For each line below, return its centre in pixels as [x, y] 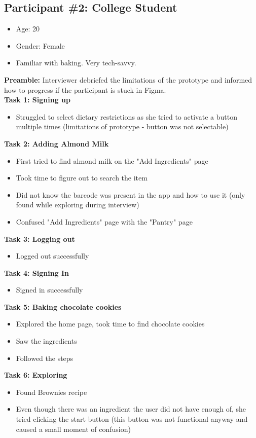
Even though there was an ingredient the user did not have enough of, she [131, 409]
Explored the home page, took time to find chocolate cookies [110, 324]
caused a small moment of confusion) [73, 429]
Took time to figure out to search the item [82, 178]
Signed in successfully [49, 290]
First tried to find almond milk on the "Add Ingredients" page [112, 160]
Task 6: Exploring [36, 375]
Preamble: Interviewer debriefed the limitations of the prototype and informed [128, 79]
